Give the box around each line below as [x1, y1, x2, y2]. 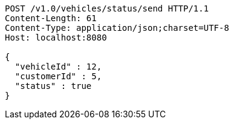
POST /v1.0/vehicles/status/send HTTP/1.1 [5, 4, 209, 13]
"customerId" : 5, [15, 71, 102, 81]
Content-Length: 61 [5, 13, 97, 23]
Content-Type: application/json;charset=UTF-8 [5, 23, 229, 33]
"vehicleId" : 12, [15, 62, 102, 71]
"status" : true [15, 81, 92, 91]
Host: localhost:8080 [5, 33, 107, 42]
